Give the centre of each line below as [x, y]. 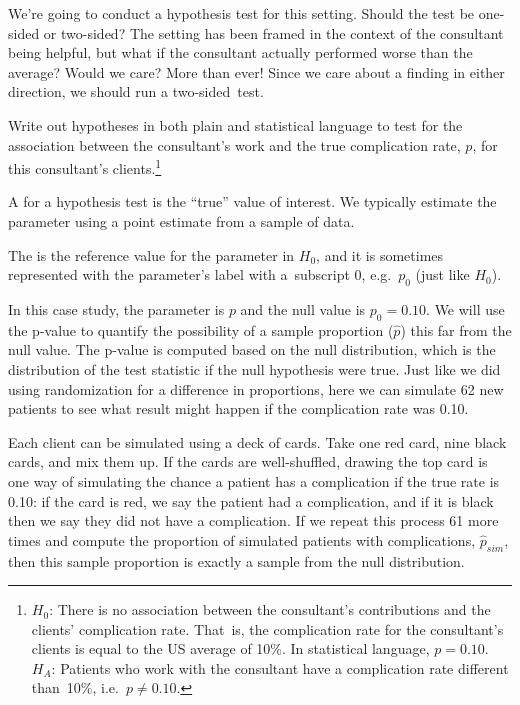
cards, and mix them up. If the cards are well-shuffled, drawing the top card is [248, 461]
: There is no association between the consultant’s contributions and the [270, 609]
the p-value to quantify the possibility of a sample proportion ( [201, 329]
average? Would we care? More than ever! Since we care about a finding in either [256, 71]
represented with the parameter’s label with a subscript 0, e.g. [200, 274]
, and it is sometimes [380, 254]
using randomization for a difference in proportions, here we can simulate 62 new [256, 388]
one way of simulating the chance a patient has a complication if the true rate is [254, 480]
